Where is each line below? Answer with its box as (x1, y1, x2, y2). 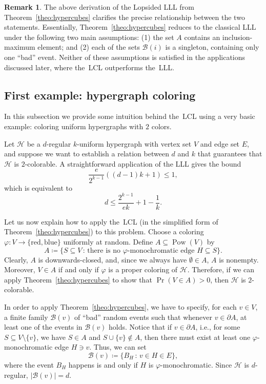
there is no (87, 247, 120, 254)
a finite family (4, 311, 48, 322)
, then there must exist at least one (140, 331, 251, 342)
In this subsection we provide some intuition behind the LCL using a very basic (4, 111, 255, 122)
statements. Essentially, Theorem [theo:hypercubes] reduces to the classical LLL (4, 22, 256, 32)
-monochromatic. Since (160, 359, 232, 370)
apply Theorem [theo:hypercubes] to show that (4, 274, 152, 285)
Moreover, (4, 264, 35, 275)
